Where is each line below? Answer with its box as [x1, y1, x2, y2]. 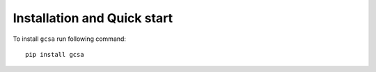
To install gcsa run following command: [13, 35, 127, 43]
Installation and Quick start [13, 10, 173, 26]
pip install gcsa [25, 51, 84, 58]
